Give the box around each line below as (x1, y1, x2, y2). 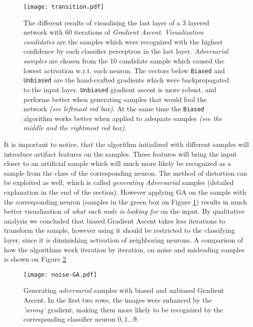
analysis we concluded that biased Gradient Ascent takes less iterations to (4, 215, 226, 225)
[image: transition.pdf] (23, 3, 104, 10)
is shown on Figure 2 (4, 254, 66, 264)
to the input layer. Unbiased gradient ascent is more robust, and (23, 84, 216, 94)
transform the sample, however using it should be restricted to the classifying (4, 225, 235, 235)
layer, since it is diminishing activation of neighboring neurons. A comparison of (4, 234, 243, 245)
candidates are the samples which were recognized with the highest (23, 36, 223, 46)
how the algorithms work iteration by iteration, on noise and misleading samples (4, 244, 245, 254)
